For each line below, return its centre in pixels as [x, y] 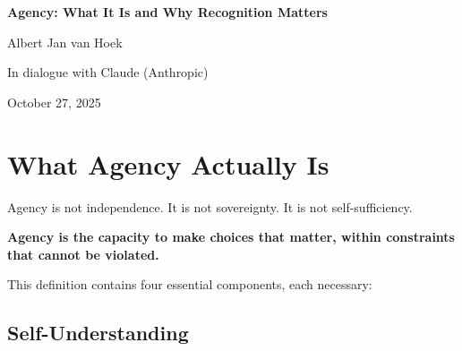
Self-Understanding [98, 333]
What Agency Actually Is [168, 163]
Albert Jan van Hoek [65, 42]
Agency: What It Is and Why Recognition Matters [167, 12]
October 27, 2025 [54, 102]
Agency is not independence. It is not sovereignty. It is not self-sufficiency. [210, 206]
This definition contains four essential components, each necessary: [190, 284]
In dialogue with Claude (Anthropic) [108, 72]
